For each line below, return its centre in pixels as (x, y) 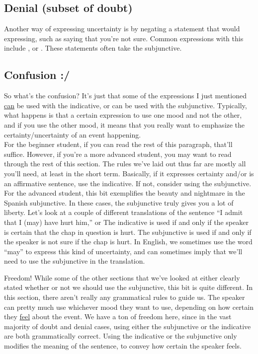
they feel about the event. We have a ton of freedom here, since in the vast (118, 317)
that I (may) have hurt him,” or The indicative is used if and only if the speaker (126, 222)
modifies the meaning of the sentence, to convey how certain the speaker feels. (123, 346)
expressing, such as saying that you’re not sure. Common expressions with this (124, 38)
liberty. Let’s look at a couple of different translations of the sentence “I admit (124, 212)
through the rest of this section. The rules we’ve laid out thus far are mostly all (125, 164)
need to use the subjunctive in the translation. (75, 261)
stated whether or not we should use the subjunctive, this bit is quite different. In (129, 287)
